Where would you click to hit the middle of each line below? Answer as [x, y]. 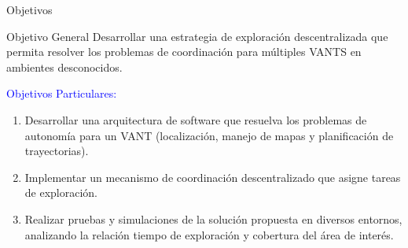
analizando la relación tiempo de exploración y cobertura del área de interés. [209, 234]
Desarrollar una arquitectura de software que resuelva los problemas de [196, 119]
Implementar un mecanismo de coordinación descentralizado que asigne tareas [213, 177]
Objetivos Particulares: [62, 93]
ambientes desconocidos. [64, 67]
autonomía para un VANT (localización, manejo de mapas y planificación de [209, 135]
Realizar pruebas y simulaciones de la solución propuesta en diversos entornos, [213, 218]
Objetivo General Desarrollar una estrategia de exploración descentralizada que [197, 36]
